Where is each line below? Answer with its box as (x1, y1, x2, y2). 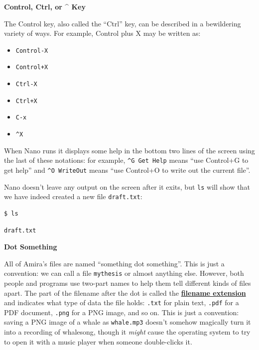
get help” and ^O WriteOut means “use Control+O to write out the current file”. (4, 164, 251, 175)
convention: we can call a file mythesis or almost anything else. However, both (4, 268, 244, 278)
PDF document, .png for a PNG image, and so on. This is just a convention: (4, 307, 239, 317)
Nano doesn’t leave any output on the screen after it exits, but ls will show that (4, 181, 250, 192)
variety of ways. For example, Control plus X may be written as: (4, 28, 201, 38)
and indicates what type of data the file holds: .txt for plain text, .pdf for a (4, 297, 239, 308)
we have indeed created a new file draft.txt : (4, 191, 142, 202)
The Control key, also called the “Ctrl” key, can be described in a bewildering (4, 18, 241, 28)
